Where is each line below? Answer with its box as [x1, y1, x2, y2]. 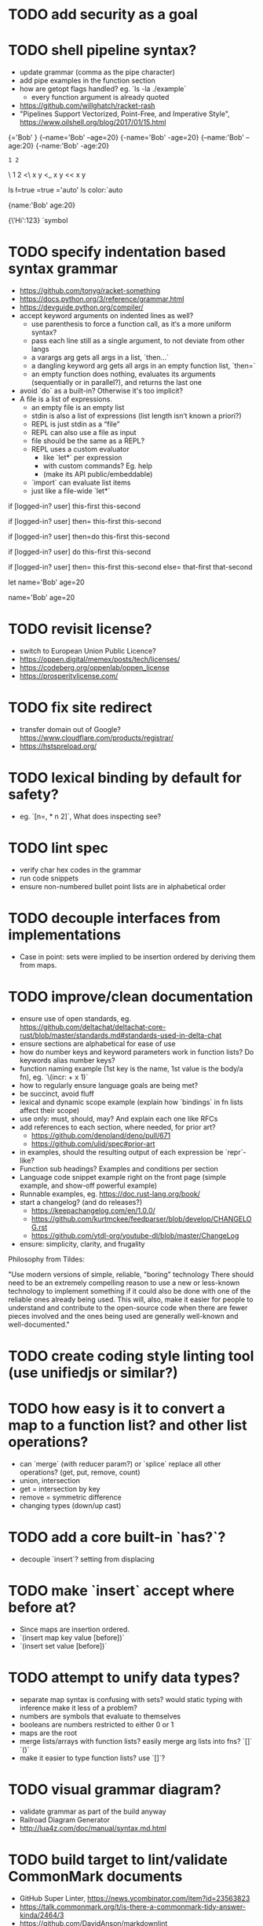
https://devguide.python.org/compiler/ [19, 302, 144, 312]
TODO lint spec [8, 839, 108, 857]
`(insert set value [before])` [19, 1641, 108, 1650]
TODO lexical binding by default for [8, 769, 242, 787]
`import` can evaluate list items [31, 478, 131, 488]
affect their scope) [19, 1105, 80, 1115]
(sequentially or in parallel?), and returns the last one [31, 378, 203, 387]
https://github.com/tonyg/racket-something [19, 286, 161, 295]
